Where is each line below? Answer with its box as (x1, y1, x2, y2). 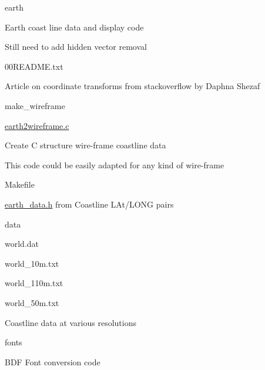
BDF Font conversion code (5, 355, 100, 368)
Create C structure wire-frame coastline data (5, 139, 166, 151)
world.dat (5, 237, 39, 250)
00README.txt (5, 60, 63, 72)
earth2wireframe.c (5, 119, 69, 131)
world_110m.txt (5, 277, 63, 289)
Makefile (5, 178, 35, 191)
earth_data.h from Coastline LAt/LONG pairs (5, 198, 174, 210)
